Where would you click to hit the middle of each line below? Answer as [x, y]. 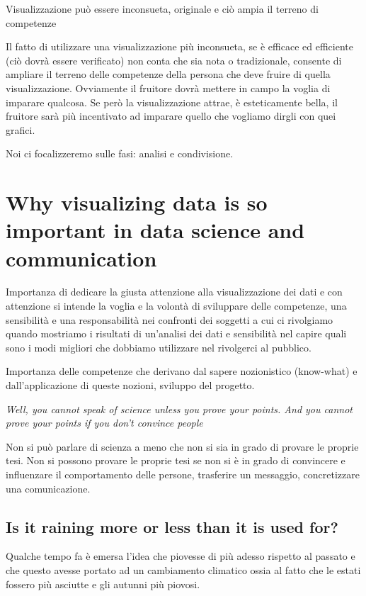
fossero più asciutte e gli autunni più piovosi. [103, 584]
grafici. [21, 129]
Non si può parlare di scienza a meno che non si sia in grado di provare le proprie [182, 446]
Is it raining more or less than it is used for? [172, 526]
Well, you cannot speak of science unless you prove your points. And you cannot [179, 409]
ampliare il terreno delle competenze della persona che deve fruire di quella [168, 74]
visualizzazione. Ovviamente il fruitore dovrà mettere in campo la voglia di [168, 88]
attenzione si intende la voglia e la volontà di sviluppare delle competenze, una [176, 306]
